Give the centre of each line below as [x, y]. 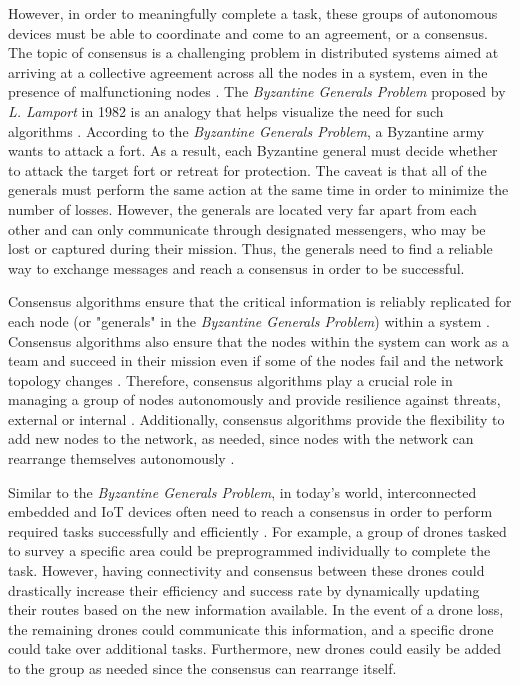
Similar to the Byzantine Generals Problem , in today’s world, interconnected [242, 491]
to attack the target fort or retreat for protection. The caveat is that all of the [247, 169]
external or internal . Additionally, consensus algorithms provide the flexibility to [256, 418]
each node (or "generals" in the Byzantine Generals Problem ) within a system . [249, 320]
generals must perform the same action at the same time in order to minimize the [258, 189]
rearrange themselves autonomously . [121, 458]
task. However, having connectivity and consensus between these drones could [246, 570]
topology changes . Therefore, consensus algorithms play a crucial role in [230, 379]
